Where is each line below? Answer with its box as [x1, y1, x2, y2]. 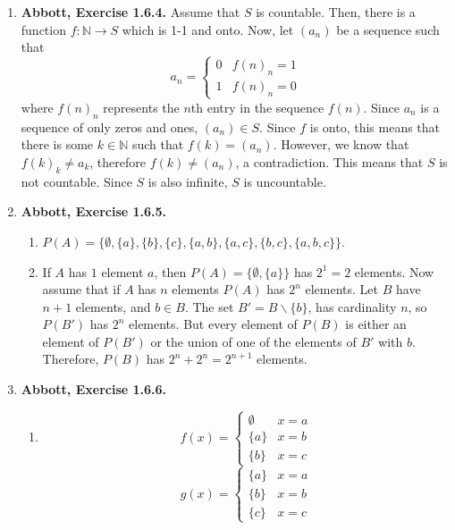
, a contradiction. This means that [235, 152, 424, 171]
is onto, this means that [309, 117, 441, 136]
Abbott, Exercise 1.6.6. [21, 380, 167, 399]
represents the [103, 97, 180, 116]
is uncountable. [243, 172, 326, 190]
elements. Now [354, 262, 434, 281]
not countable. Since [21, 172, 132, 190]
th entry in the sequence [190, 97, 324, 116]
